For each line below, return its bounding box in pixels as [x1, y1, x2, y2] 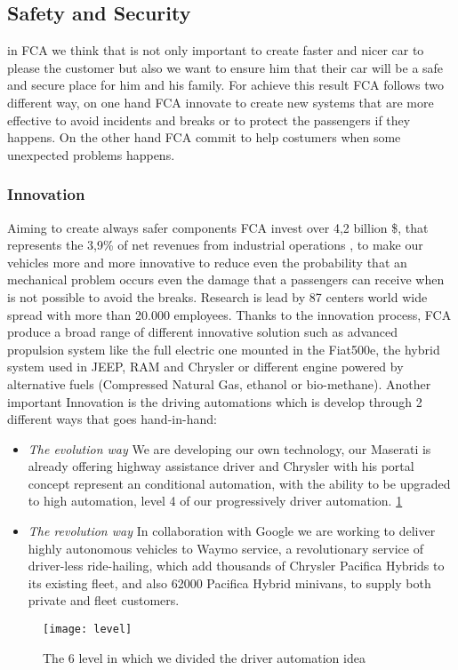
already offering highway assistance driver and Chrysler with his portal [28, 457, 414, 475]
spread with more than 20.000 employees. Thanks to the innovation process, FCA [7, 305, 452, 323]
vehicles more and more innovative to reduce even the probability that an [7, 252, 407, 271]
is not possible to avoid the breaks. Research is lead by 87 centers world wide [7, 287, 428, 306]
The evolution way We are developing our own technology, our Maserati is [28, 439, 431, 458]
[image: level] [43, 623, 133, 636]
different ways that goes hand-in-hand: [7, 410, 217, 428]
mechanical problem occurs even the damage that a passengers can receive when [7, 270, 445, 289]
